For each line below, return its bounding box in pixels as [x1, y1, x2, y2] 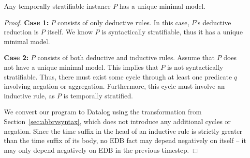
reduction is [4, 27, 39, 37]
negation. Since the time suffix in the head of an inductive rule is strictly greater [4, 126, 243, 136]
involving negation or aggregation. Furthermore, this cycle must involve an [4, 81, 225, 91]
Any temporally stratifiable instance [4, 1, 111, 11]
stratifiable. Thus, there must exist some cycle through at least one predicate [4, 71, 232, 81]
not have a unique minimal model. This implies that [4, 62, 159, 72]
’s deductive [195, 17, 231, 27]
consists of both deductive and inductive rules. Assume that [37, 52, 215, 63]
